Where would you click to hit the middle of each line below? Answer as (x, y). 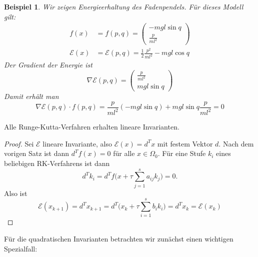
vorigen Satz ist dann (37, 153)
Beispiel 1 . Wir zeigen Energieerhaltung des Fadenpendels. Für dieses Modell (124, 6)
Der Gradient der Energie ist (48, 65)
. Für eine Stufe (182, 153)
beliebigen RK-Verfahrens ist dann (57, 163)
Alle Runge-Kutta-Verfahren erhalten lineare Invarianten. (92, 127)
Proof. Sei (19, 143)
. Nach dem (236, 143)
